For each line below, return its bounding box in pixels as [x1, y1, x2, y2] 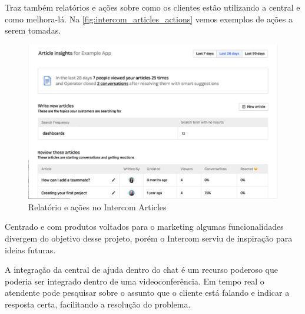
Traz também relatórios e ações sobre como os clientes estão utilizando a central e [5, 1, 300, 13]
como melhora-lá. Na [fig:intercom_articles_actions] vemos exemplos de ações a [5, 12, 293, 25]
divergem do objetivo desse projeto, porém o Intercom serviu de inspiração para [5, 232, 293, 244]
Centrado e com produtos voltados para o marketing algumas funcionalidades [5, 220, 284, 233]
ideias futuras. [5, 243, 56, 256]
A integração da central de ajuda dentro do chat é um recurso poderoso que [5, 263, 278, 276]
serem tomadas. [5, 24, 61, 37]
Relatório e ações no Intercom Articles [28, 200, 167, 213]
